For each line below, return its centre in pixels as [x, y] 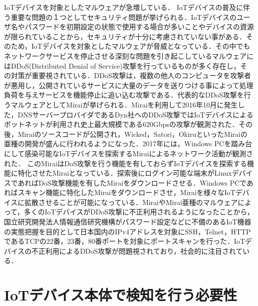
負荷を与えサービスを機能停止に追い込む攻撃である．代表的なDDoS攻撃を [124, 95]
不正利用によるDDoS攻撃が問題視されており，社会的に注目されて [137, 251]
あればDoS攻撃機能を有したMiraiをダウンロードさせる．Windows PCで [132, 182]
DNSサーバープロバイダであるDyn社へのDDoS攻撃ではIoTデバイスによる [135, 114]
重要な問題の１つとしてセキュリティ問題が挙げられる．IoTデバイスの [124, 17]
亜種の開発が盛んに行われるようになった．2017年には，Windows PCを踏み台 [128, 144]
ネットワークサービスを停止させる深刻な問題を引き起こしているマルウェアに [129, 55]
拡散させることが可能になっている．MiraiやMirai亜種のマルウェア [131, 202]
